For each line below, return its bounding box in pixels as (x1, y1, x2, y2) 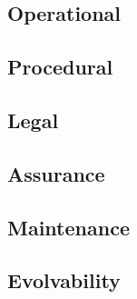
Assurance (7, 159, 105, 187)
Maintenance (7, 213, 130, 241)
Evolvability (7, 266, 121, 294)
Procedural (7, 53, 113, 81)
